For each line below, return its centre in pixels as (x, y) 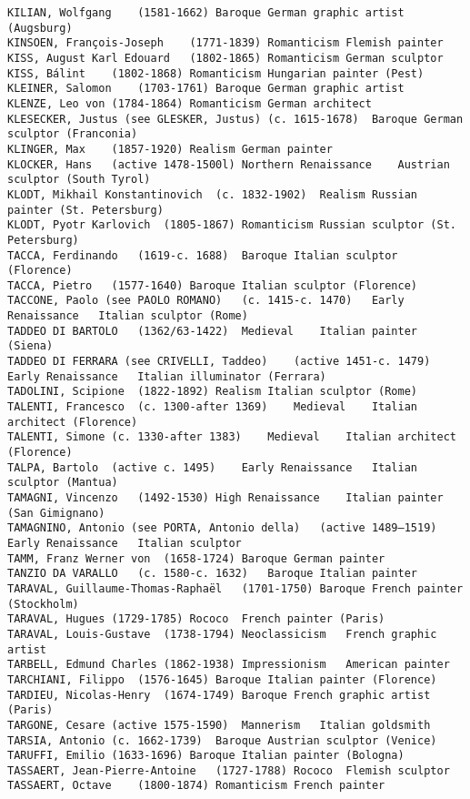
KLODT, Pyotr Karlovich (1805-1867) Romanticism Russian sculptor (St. (232, 225)
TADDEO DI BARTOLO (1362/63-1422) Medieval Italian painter (213, 331)
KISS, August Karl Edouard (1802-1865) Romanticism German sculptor (225, 58)
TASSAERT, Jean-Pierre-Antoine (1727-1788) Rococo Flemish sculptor (229, 770)
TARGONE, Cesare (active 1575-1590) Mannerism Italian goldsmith (219, 725)
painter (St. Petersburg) (85, 210)
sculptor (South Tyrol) (79, 180)
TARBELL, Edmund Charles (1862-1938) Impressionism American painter (229, 665)
